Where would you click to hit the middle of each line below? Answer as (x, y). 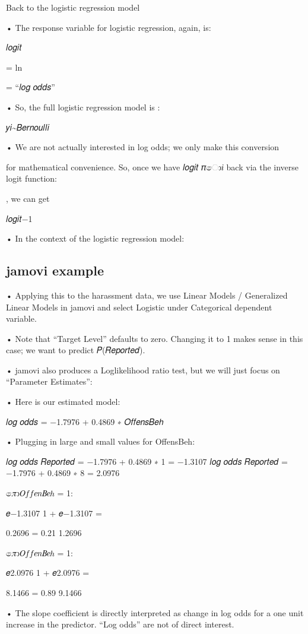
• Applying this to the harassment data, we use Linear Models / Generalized (147, 295)
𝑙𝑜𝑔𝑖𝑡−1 (19, 218)
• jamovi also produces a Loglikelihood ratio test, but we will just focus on (143, 370)
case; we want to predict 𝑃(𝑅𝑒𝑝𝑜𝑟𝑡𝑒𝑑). (76, 350)
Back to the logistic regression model (73, 7)
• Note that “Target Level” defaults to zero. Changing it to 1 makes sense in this (155, 338)
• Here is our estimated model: (63, 402)
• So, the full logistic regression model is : (83, 107)
